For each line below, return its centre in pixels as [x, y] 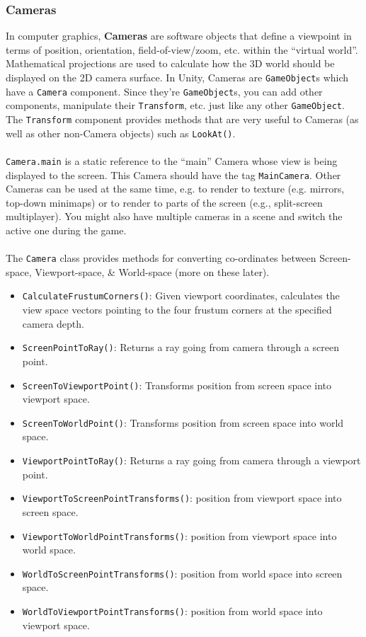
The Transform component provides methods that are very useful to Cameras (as [182, 119]
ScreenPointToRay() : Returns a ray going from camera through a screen [181, 347]
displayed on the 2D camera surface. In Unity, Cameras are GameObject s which [177, 77]
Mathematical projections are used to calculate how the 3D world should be [170, 63]
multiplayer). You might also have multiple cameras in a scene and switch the [174, 216]
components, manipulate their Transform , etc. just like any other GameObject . [175, 105]
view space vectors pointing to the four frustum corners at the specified [177, 310]
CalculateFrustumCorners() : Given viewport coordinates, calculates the [181, 295]
